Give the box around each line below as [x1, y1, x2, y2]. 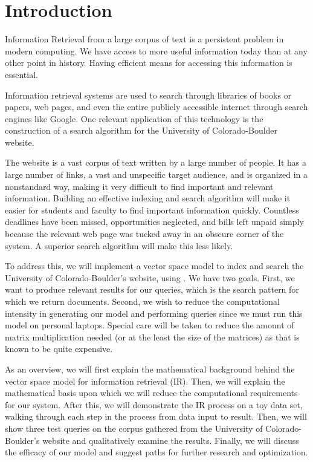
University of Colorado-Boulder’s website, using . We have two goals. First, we [5, 271, 295, 284]
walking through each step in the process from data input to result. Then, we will [5, 410, 307, 423]
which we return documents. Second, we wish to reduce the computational [5, 295, 280, 307]
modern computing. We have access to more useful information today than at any [5, 44, 308, 57]
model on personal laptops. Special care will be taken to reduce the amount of [5, 319, 294, 331]
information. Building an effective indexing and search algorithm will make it [5, 192, 291, 204]
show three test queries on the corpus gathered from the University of [5, 421, 263, 434]
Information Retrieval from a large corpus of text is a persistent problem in [5, 33, 284, 45]
